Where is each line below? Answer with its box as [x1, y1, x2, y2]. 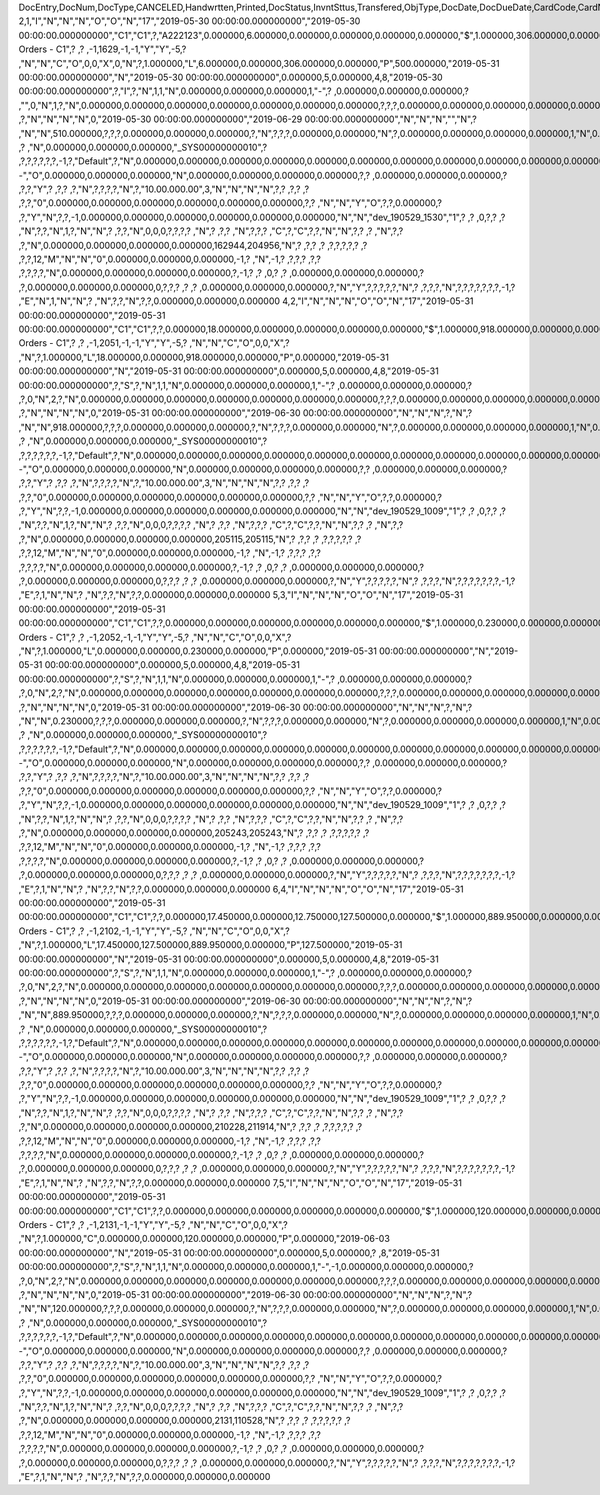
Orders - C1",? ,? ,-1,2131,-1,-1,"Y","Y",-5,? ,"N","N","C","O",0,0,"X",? [18, 1218, 289, 1230]
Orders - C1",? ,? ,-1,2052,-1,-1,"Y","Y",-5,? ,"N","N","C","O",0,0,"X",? [18, 631, 292, 643]
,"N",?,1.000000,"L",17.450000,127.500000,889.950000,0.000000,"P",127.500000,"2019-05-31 [18, 939, 403, 951]
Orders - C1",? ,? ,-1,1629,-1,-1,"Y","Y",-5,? [18, 43, 187, 55]
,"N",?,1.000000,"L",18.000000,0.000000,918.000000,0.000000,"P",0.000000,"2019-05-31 [18, 351, 390, 363]
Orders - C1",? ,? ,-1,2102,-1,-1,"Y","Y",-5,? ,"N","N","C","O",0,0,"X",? [18, 925, 290, 937]
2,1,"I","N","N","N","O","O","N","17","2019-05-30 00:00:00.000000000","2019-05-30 [18, 15, 361, 27]
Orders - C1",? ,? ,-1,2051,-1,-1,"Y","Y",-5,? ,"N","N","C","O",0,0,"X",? [18, 337, 290, 349]
